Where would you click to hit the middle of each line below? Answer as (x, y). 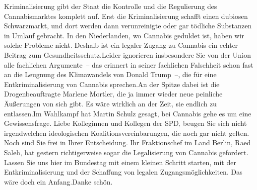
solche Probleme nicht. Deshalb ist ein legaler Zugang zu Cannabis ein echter (121, 45)
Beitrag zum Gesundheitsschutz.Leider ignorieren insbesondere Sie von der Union (128, 54)
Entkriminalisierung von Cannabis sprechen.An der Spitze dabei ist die (112, 84)
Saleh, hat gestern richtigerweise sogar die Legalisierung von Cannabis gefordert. (126, 152)
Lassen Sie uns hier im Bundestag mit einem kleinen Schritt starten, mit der (120, 162)
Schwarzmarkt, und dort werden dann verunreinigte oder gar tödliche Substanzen (128, 26)
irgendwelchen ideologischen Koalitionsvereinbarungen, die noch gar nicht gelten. (127, 133)
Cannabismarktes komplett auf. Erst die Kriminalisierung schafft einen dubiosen (126, 16)
